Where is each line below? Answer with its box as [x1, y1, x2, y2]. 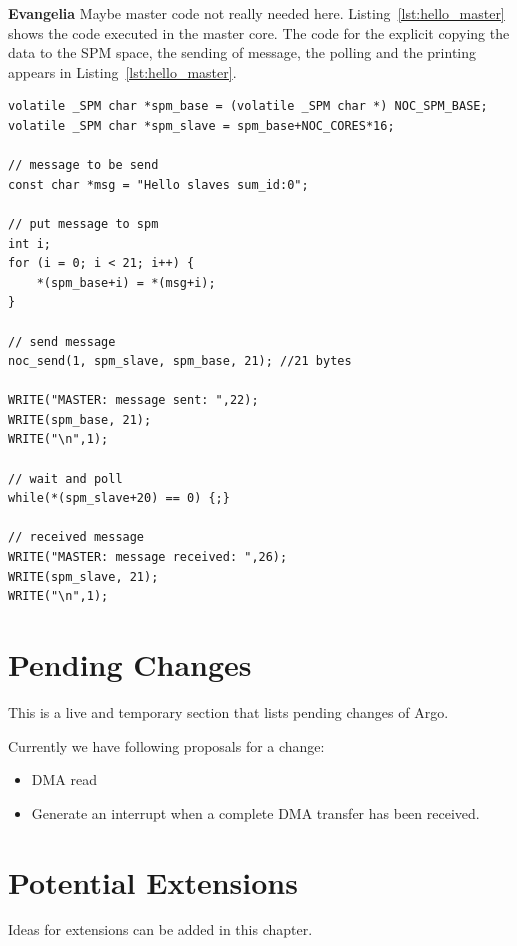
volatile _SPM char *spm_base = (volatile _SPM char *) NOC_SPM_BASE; [8, 99, 488, 114]
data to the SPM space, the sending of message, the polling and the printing [8, 42, 477, 63]
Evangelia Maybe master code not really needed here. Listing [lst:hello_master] [8, 3, 505, 23]
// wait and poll [8, 471, 123, 486]
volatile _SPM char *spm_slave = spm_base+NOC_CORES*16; [8, 118, 395, 133]
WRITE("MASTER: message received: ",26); [8, 550, 288, 565]
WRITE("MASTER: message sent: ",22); [8, 393, 259, 408]
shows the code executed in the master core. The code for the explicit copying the [8, 22, 510, 43]
